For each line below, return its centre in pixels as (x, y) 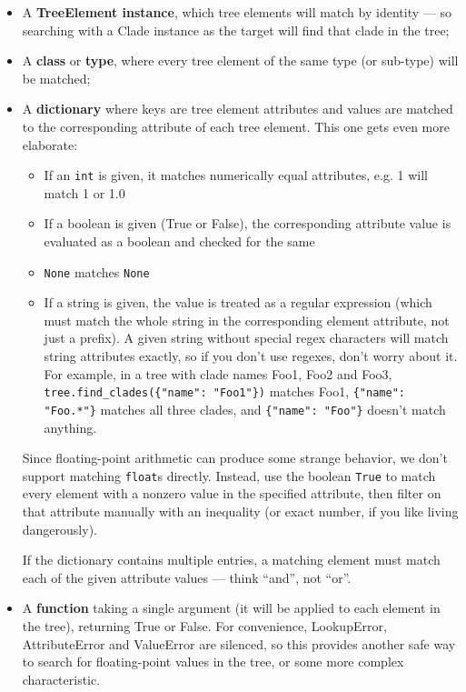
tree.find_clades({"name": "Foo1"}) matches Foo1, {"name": (224, 391)
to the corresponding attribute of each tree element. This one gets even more (236, 126)
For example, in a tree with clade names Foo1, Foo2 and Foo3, (218, 373)
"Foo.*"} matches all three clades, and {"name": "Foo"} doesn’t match (245, 409)
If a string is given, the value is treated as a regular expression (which (238, 302)
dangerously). (59, 529)
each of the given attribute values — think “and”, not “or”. (187, 577)
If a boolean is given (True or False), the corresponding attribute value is (248, 223)
